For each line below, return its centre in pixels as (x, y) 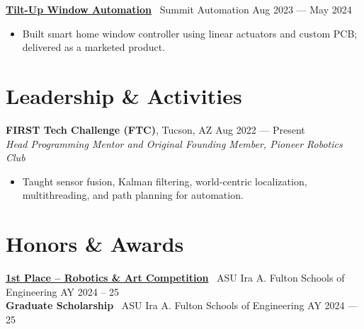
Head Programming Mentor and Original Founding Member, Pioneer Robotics (174, 143)
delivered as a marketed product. (94, 47)
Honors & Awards (95, 244)
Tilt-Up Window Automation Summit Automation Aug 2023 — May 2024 (179, 9)
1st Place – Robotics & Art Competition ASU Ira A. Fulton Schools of (175, 277)
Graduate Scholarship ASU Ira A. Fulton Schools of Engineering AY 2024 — (182, 305)
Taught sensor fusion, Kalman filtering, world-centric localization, (165, 181)
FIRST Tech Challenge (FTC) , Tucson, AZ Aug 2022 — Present (155, 129)
